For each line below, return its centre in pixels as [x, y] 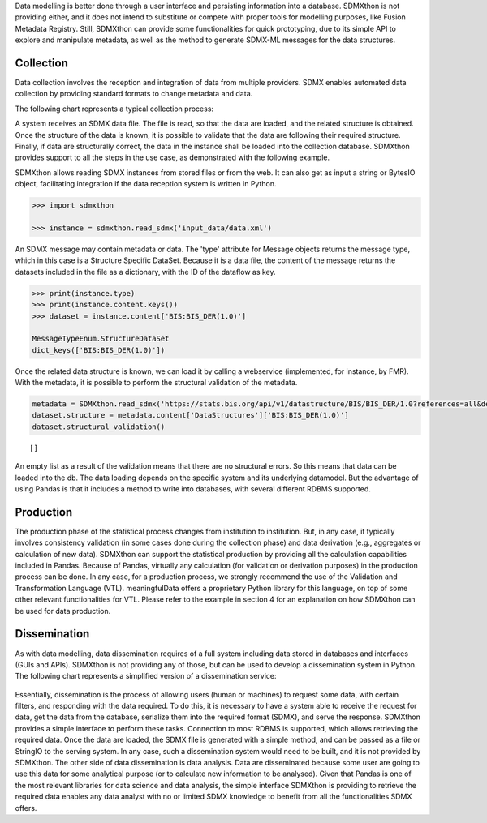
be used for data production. [63, 611]
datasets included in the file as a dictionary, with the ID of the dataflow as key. [145, 272]
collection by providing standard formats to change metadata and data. [134, 94]
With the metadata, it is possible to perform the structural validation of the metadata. [156, 383]
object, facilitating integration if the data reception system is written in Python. [146, 184]
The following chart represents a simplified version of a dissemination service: [146, 676]
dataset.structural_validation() [99, 427]
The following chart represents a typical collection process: [114, 109]
